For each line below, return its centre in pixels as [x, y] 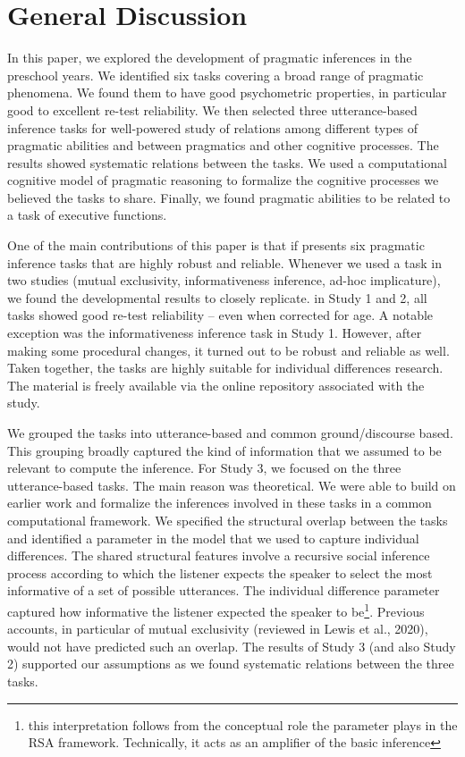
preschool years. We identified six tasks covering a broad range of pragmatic [216, 75]
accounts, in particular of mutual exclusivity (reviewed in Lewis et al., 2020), [218, 629]
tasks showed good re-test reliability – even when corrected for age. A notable [220, 315]
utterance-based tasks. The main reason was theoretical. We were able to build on [232, 485]
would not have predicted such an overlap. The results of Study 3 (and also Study [232, 646]
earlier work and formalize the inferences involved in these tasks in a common [220, 503]
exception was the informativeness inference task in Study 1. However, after [215, 333]
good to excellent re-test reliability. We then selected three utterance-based [212, 109]
